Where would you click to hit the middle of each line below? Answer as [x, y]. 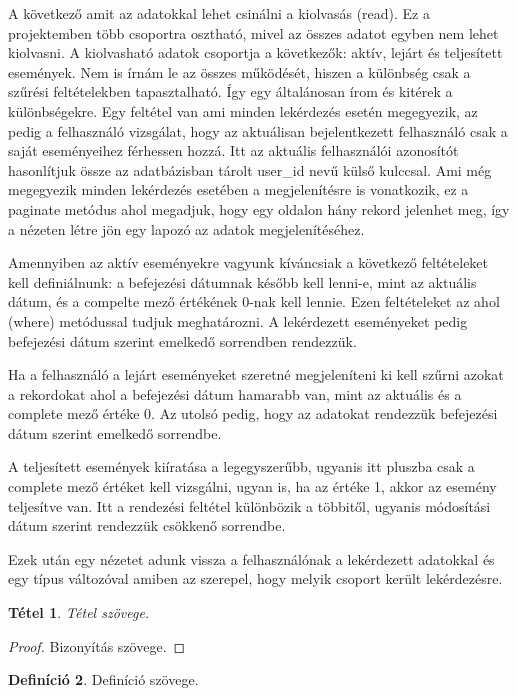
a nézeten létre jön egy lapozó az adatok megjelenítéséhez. [186, 228]
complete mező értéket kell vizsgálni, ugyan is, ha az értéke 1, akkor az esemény [252, 486]
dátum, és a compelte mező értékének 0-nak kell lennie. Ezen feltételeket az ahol [254, 301]
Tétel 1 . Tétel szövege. [79, 612]
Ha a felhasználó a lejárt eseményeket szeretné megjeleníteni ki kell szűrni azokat [256, 374]
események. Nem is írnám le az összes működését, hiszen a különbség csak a [239, 71]
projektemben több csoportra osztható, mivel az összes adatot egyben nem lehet [253, 32]
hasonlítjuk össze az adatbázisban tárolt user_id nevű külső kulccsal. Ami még [250, 169]
